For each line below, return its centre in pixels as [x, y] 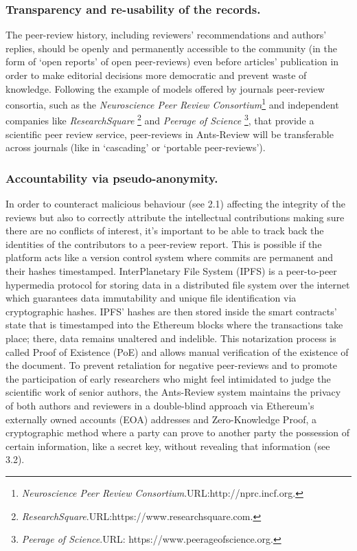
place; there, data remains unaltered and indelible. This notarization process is [171, 338]
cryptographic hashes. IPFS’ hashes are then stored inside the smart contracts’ [171, 311]
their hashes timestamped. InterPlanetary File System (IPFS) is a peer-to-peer [171, 271]
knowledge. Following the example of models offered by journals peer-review [165, 88]
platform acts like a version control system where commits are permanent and [169, 257]
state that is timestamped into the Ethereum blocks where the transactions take [174, 325]
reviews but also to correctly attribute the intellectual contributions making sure [175, 217]
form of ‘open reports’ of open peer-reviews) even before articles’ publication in [172, 61]
